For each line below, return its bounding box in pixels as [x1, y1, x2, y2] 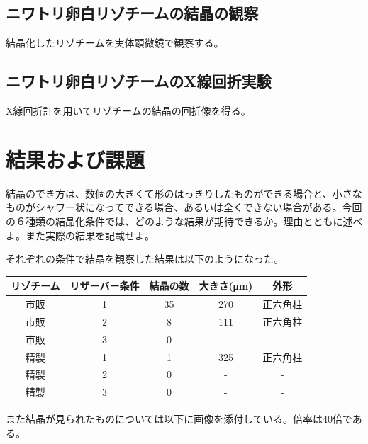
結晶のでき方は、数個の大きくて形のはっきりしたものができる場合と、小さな [6, 186, 362, 200]
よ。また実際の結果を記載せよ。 [6, 227, 155, 242]
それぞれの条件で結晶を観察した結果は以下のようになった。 [6, 251, 284, 266]
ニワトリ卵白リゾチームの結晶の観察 [6, 2, 259, 24]
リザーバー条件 [69, 278, 140, 293]
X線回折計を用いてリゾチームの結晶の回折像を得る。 [6, 103, 251, 118]
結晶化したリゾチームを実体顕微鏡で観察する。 [6, 35, 224, 50]
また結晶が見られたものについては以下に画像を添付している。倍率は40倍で [6, 411, 352, 426]
